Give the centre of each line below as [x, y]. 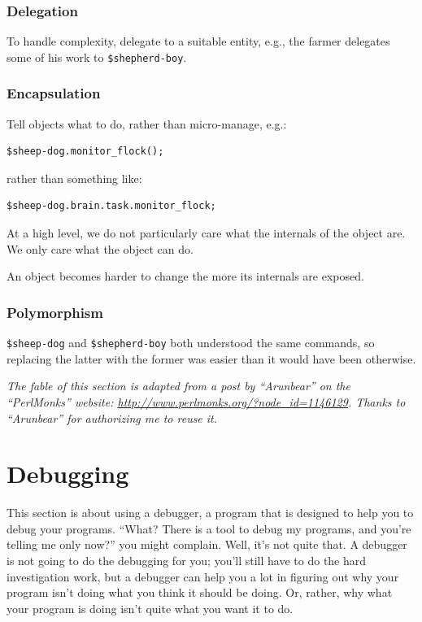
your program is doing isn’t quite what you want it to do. [150, 608]
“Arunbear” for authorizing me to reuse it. [112, 418]
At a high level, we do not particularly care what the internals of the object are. [206, 233]
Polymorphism [55, 312]
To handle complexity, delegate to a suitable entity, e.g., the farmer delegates [198, 41]
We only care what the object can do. [100, 248]
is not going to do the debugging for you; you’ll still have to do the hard [187, 560]
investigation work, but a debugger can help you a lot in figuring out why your [203, 576]
